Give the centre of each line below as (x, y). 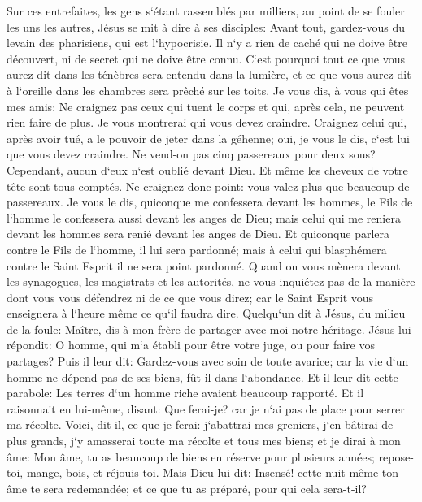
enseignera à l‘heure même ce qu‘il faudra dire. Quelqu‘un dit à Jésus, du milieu (206, 313)
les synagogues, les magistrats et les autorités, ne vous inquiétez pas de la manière (211, 281)
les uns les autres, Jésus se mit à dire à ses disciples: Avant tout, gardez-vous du (206, 26)
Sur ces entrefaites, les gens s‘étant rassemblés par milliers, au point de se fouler (206, 11)
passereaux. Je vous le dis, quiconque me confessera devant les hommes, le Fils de (210, 202)
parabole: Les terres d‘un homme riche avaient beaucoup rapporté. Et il (185, 393)
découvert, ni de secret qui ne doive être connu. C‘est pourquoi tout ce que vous (206, 58)
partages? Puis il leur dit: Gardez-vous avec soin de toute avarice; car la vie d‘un (208, 361)
